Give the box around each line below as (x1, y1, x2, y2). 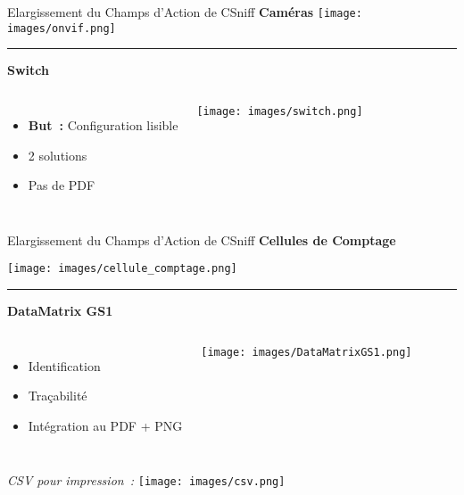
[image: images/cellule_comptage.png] (7, 262, 237, 276)
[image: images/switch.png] (196, 104, 363, 118)
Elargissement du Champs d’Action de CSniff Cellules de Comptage (7, 230, 396, 249)
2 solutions (28, 145, 87, 164)
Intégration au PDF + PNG (28, 416, 183, 434)
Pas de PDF (28, 176, 95, 194)
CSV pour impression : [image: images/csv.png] (7, 471, 286, 490)
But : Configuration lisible (28, 115, 178, 134)
